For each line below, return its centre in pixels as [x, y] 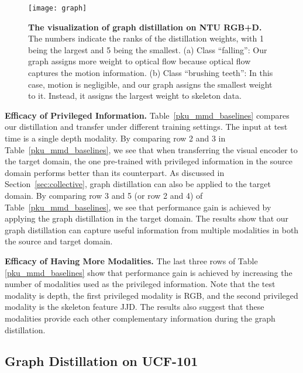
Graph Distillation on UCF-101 [101, 361]
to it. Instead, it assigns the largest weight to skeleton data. [135, 96]
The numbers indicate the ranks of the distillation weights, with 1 [146, 38]
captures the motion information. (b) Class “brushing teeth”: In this [151, 73]
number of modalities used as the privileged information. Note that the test [140, 284]
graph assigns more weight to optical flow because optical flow [140, 61]
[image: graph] [58, 8]
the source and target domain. [59, 241]
